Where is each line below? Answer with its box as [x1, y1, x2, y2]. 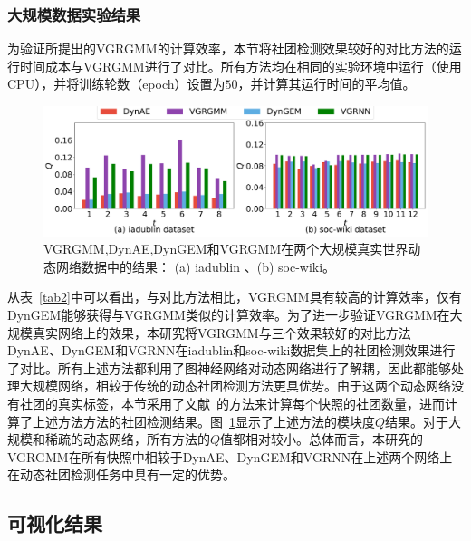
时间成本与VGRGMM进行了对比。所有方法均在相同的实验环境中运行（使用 [19, 56, 462, 75]
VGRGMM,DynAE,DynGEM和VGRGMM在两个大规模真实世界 [43, 239, 409, 258]
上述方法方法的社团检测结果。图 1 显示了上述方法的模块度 [32, 411, 375, 430]
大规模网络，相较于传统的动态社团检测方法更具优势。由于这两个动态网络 [19, 376, 451, 395]
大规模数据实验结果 [7, 3, 141, 25]
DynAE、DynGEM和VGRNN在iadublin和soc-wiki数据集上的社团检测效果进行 [7, 341, 456, 360]
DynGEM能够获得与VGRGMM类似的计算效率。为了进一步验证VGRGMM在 [7, 305, 450, 324]
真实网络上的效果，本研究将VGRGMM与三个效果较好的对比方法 [32, 323, 411, 342]
